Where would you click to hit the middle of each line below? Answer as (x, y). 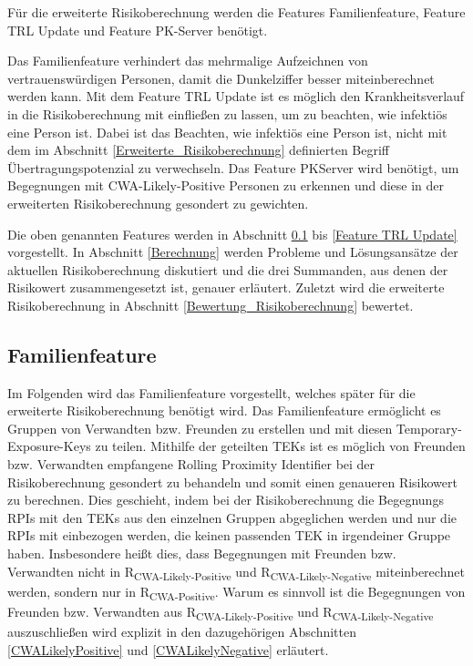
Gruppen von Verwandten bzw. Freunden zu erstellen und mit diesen (200, 428)
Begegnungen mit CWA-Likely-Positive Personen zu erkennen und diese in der (226, 185)
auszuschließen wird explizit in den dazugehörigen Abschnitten (182, 632)
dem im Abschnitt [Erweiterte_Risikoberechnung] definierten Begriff (199, 150)
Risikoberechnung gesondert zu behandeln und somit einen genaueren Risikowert (232, 482)
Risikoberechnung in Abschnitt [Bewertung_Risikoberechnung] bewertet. (211, 305)
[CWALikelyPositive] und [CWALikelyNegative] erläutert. (168, 649)
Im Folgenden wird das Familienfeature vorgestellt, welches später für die (211, 392)
